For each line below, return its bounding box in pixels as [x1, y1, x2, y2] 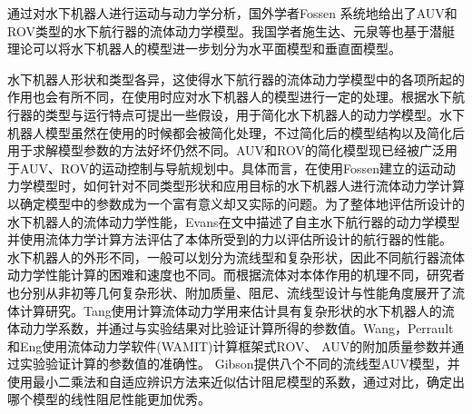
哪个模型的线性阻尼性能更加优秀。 [7, 389, 211, 409]
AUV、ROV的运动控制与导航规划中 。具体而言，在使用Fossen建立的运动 [19, 158, 444, 177]
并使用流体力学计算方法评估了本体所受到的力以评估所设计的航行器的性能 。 [7, 230, 452, 249]
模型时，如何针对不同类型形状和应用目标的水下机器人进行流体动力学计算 [32, 176, 465, 195]
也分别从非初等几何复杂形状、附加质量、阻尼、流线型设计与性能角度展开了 [7, 282, 452, 301]
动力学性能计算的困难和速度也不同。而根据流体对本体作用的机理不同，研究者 [7, 265, 465, 284]
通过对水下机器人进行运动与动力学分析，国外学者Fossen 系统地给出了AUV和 [7, 4, 457, 22]
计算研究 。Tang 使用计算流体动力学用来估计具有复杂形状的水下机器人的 [19, 301, 442, 320]
